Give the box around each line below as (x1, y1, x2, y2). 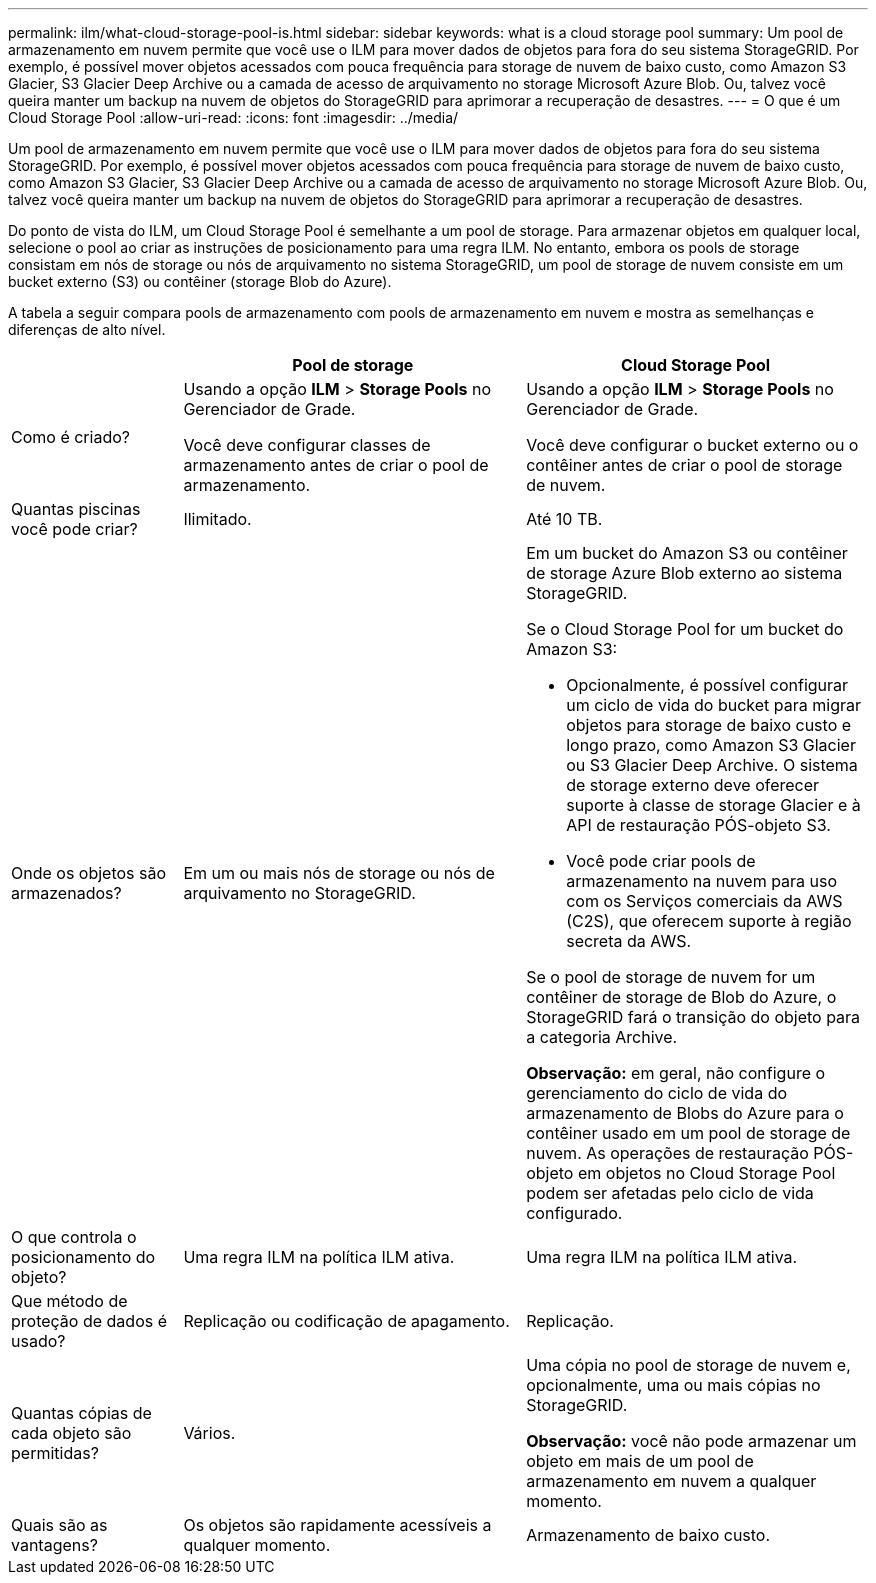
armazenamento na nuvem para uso (566, 871, 838, 891)
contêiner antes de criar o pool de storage (526, 455, 843, 475)
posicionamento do (11, 1247, 156, 1267)
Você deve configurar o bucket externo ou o (526, 435, 859, 455)
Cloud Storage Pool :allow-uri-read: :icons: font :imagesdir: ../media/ (8, 109, 459, 126)
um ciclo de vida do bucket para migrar (566, 695, 862, 715)
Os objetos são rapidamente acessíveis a (183, 1515, 492, 1535)
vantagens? (11, 1535, 98, 1555)
